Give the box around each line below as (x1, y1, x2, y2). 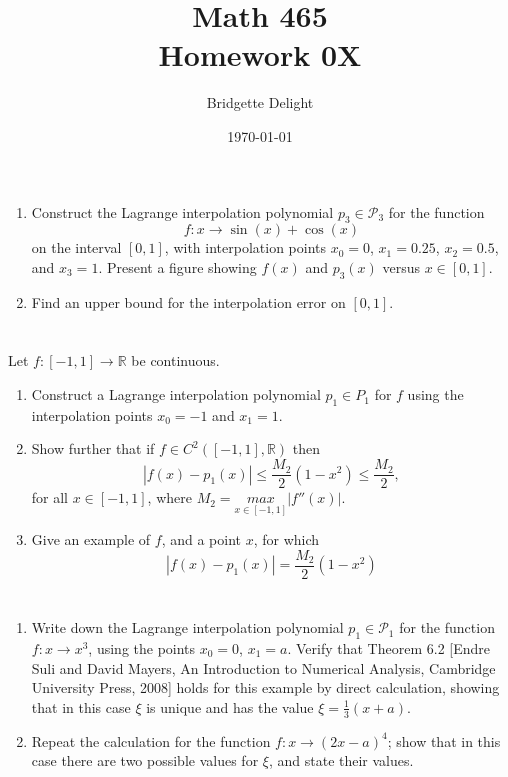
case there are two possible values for (31, 750, 259, 771)
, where (147, 487, 192, 508)
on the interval (31, 237, 122, 258)
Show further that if (31, 438, 155, 459)
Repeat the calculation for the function (31, 730, 271, 751)
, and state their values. (268, 750, 414, 771)
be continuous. (131, 350, 220, 371)
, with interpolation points (164, 237, 326, 258)
